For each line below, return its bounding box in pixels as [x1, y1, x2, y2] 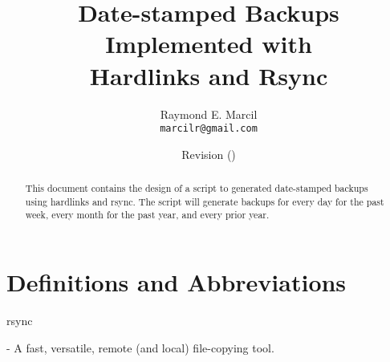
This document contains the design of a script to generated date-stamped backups [25, 181, 368, 195]
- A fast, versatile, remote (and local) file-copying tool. [6, 339, 274, 356]
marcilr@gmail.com [160, 123, 258, 135]
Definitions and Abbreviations [6, 266, 347, 299]
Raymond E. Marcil [160, 105, 258, 122]
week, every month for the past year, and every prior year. [25, 208, 270, 222]
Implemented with [105, 27, 312, 60]
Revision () [181, 145, 236, 162]
